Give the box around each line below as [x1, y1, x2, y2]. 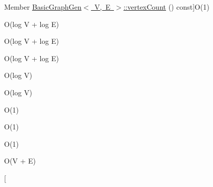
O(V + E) [4, 155, 36, 166]
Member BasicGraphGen [4, 2, 82, 12]
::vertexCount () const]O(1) [123, 2, 209, 12]
